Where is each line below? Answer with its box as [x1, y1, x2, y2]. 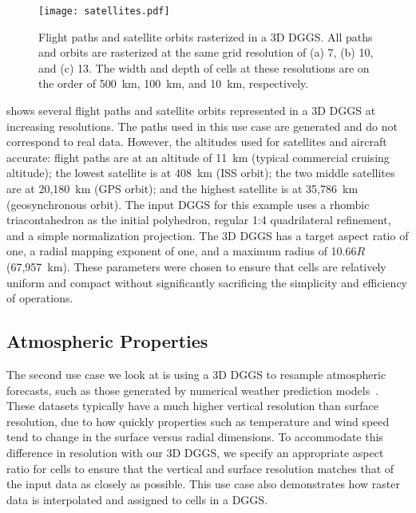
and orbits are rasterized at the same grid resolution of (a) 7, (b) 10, [38, 44, 374, 61]
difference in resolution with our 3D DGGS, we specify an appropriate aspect [6, 444, 384, 460]
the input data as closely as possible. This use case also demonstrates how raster [6, 476, 400, 492]
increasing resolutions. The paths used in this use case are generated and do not [6, 117, 398, 134]
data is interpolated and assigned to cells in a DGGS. [6, 491, 268, 507]
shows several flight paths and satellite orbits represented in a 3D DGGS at [6, 102, 376, 119]
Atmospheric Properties [6, 329, 208, 353]
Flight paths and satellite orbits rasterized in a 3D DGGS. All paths [38, 28, 373, 45]
